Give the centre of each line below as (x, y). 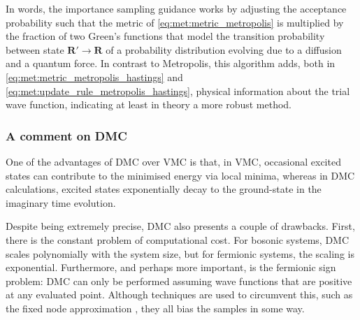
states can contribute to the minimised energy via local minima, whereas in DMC (180, 175)
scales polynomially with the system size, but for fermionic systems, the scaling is (180, 253)
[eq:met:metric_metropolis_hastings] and (94, 77)
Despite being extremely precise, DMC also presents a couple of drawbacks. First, (180, 226)
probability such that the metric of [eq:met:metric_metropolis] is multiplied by (175, 22)
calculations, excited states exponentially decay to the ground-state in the (164, 189)
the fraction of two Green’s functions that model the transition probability (165, 36)
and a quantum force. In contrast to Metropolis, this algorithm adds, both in (171, 63)
